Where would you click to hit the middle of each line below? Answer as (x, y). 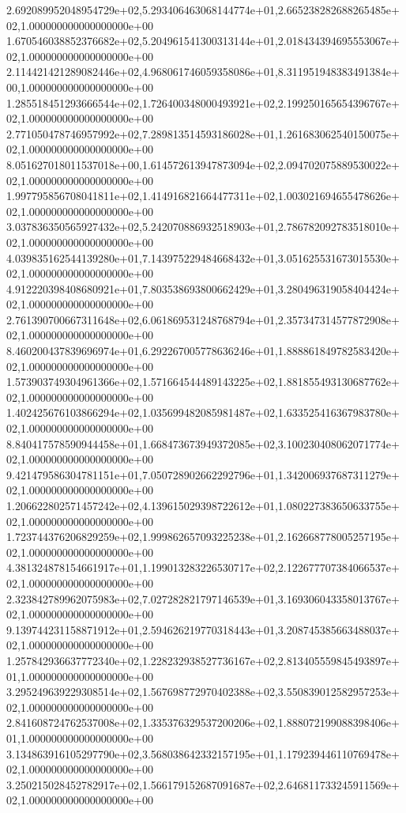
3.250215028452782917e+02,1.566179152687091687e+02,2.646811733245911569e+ (203, 784)
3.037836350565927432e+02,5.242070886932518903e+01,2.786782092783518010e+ (203, 227)
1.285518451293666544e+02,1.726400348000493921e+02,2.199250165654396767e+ (203, 102)
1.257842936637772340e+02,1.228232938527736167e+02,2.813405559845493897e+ (203, 660)
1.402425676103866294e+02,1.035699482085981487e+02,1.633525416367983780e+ (203, 412)
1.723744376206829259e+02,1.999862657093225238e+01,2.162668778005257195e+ (203, 537)
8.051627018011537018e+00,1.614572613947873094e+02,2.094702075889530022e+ (203, 164)
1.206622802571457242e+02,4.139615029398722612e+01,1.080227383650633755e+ (203, 505)
